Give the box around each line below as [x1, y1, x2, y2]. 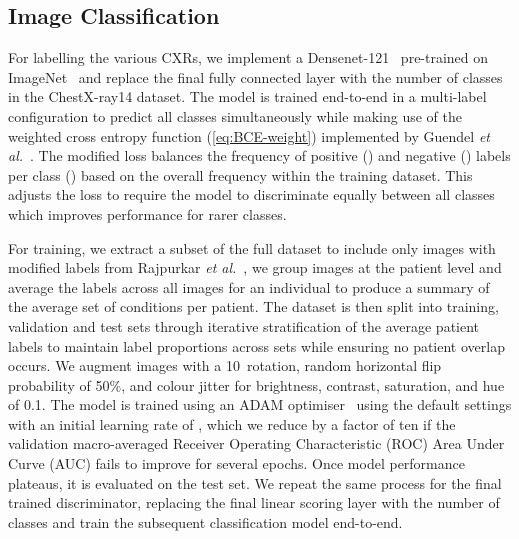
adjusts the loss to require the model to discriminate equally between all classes [8, 184, 495, 205]
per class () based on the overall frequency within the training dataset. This [8, 164, 473, 185]
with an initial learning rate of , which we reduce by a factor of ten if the [8, 413, 456, 434]
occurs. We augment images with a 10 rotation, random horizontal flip [8, 355, 442, 376]
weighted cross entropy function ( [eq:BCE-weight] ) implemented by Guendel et [8, 125, 490, 146]
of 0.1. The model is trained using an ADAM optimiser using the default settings [8, 394, 512, 415]
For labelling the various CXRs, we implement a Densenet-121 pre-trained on [8, 47, 489, 68]
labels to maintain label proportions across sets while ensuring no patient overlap [8, 335, 505, 356]
